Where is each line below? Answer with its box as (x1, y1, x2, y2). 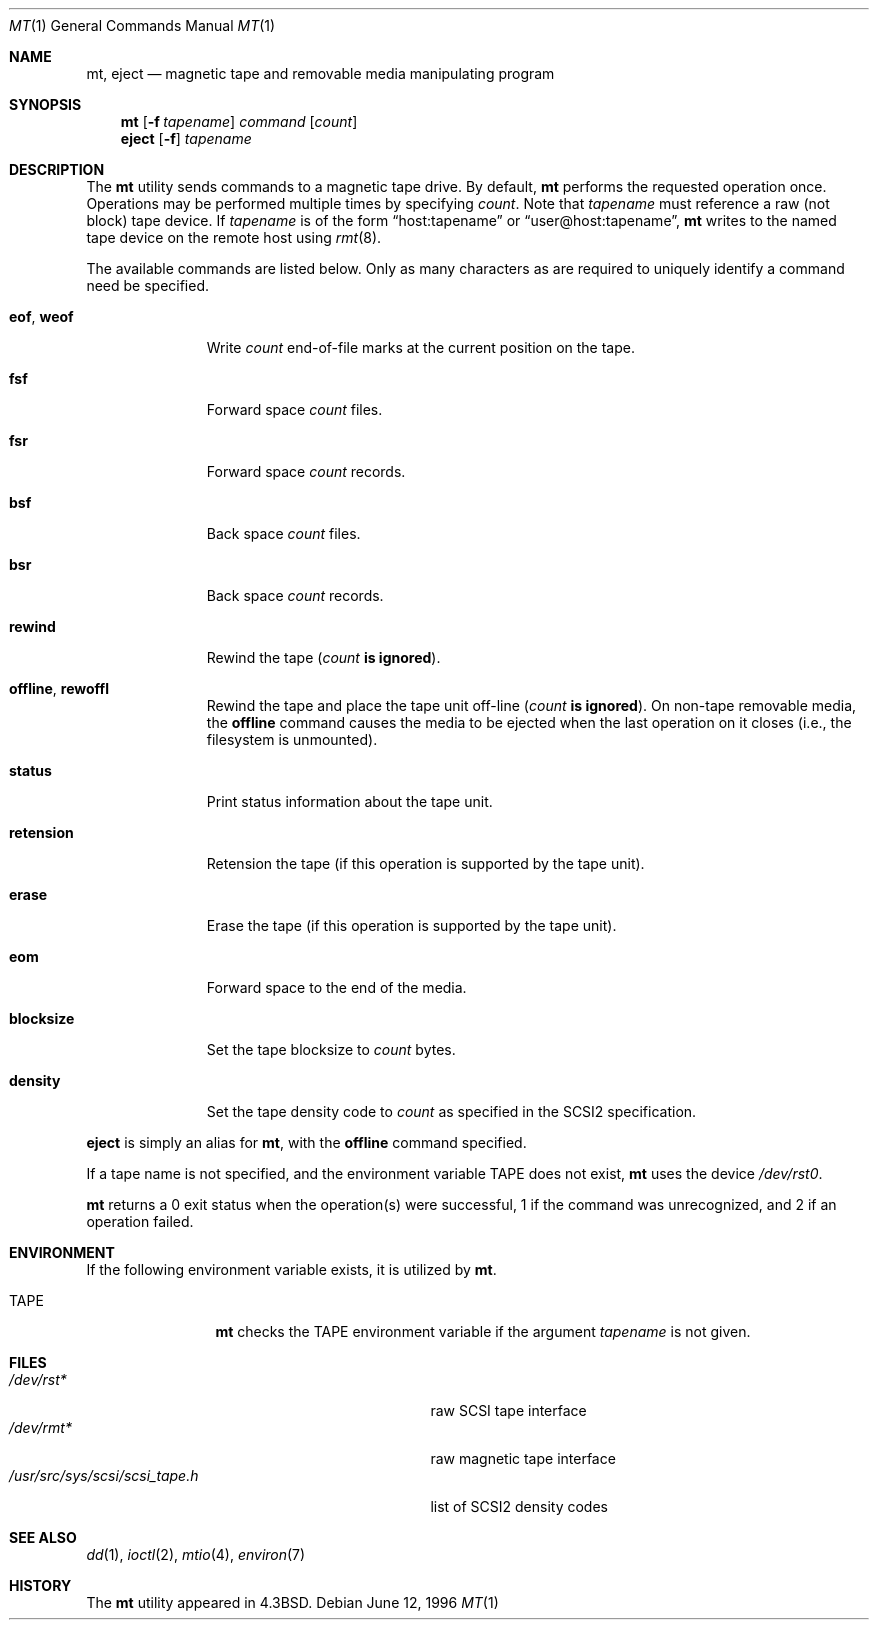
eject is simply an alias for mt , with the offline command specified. (86, 1134, 527, 1151)
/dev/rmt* (9, 1419, 72, 1436)
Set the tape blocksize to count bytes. (206, 1041, 456, 1058)
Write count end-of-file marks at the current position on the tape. (206, 339, 635, 356)
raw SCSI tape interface (430, 1402, 587, 1419)
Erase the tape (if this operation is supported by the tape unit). (206, 917, 617, 934)
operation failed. (86, 1213, 194, 1230)
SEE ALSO (9, 1529, 77, 1546)
